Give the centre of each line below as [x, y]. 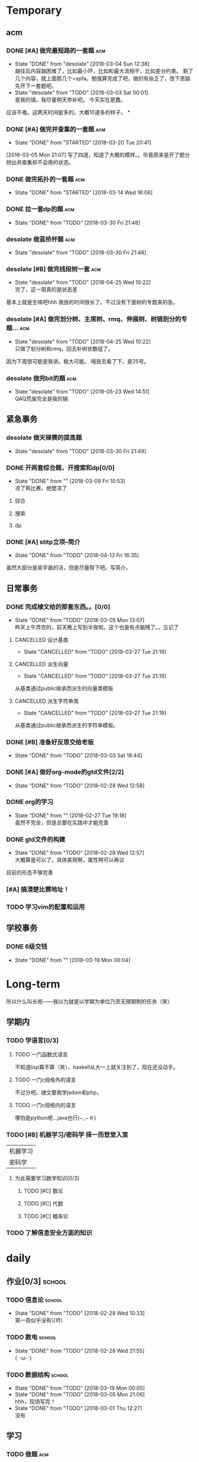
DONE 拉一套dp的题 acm [40, 209]
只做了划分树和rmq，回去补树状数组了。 [64, 348]
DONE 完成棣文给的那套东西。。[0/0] [58, 607]
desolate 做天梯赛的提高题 [44, 438]
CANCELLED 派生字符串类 [47, 701]
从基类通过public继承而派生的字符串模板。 [67, 725]
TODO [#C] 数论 [43, 1191]
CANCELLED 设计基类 [41, 639]
